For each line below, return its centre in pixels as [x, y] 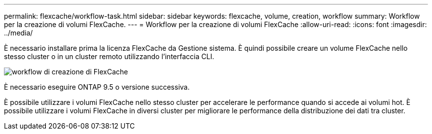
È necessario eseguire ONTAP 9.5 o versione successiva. [97, 87]
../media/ [18, 33]
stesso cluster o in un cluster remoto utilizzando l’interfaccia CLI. [109, 56]
